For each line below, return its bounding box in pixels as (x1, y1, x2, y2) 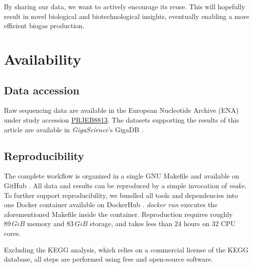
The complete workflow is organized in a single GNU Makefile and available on (4, 171, 239, 181)
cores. (4, 228, 21, 238)
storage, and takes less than (90, 218, 173, 229)
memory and (27, 218, 65, 229)
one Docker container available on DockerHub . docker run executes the (4, 199, 217, 210)
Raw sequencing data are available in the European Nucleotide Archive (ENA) (4, 105, 239, 115)
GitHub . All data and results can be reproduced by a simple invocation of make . (4, 180, 247, 190)
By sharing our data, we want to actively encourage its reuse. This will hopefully (4, 1, 245, 11)
